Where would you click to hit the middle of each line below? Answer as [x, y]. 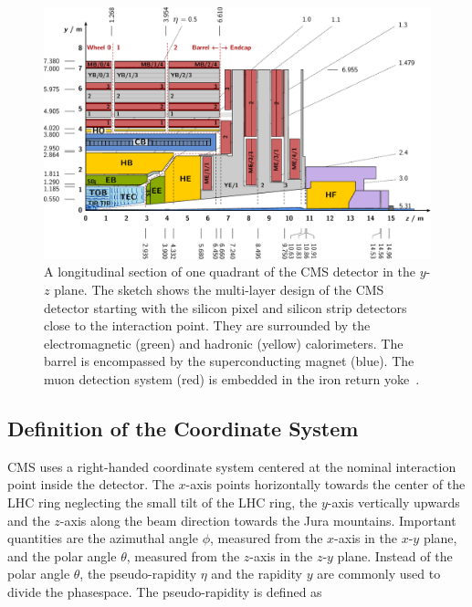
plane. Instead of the [395, 555]
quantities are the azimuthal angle [103, 538]
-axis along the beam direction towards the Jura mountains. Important [258, 520]
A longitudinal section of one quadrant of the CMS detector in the [230, 272]
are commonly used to [379, 574]
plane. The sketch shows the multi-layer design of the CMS [219, 289]
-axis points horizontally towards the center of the [325, 484]
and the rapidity [257, 574]
